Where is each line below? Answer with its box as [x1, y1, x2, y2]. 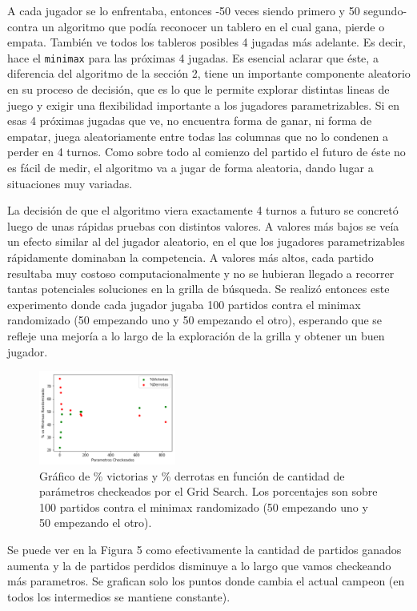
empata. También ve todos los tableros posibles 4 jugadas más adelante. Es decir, [7, 34, 406, 50]
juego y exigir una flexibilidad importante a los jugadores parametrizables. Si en [7, 96, 400, 113]
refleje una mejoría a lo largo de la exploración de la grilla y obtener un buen [7, 327, 385, 344]
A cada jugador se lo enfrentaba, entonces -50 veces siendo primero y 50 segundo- [7, 2, 407, 18]
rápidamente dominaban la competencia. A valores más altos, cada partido [7, 248, 374, 265]
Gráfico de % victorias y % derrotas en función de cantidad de [39, 467, 345, 484]
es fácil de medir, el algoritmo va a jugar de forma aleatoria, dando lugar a [7, 159, 374, 175]
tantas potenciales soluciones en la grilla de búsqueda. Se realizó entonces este [7, 280, 390, 297]
